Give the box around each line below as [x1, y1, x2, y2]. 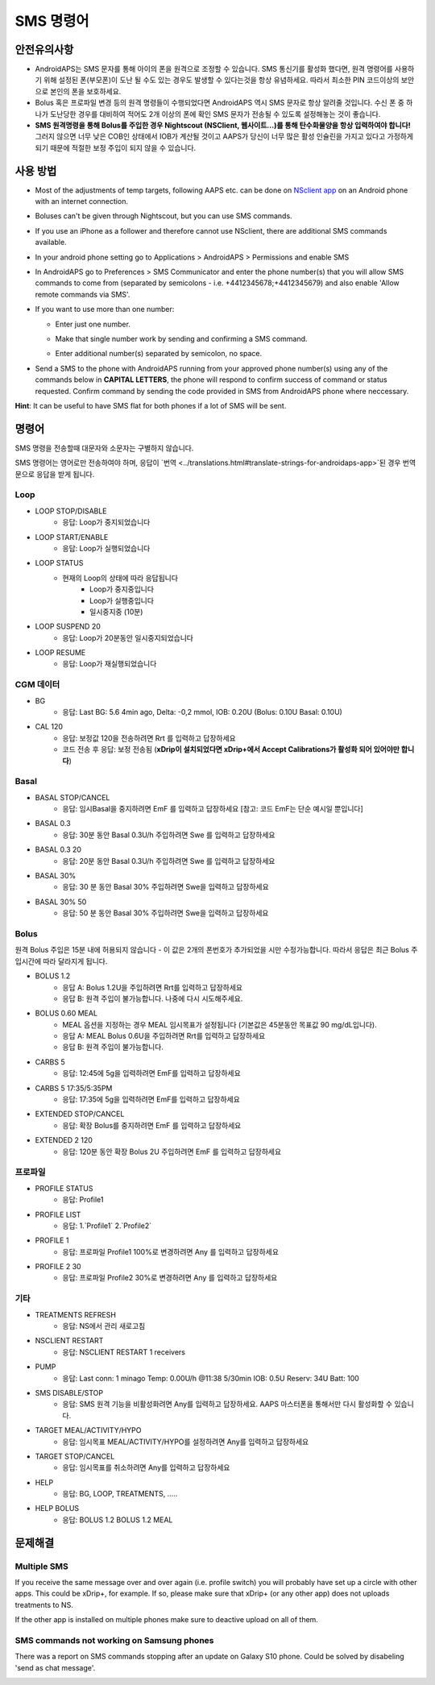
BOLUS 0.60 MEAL [35, 1008, 98, 1019]
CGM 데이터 [14, 679, 60, 691]
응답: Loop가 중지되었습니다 [62, 517, 151, 527]
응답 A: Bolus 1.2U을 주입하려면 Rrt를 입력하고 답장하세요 [62, 982, 243, 992]
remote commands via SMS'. [35, 289, 130, 299]
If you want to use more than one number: [35, 305, 175, 314]
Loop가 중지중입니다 [89, 584, 155, 594]
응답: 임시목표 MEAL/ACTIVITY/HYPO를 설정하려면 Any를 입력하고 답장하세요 [62, 1437, 309, 1446]
